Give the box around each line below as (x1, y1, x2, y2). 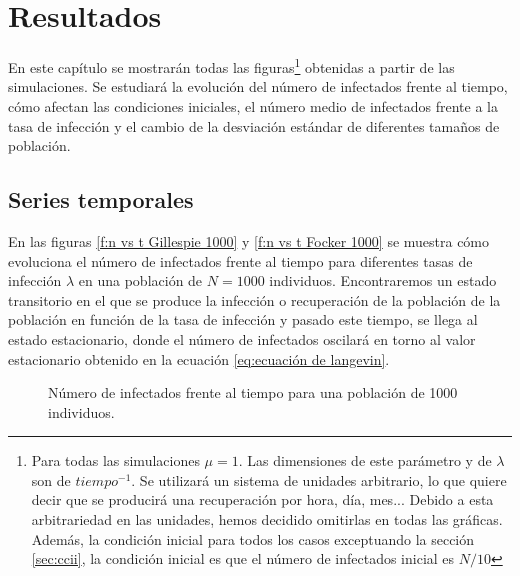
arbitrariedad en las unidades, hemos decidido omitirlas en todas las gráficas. (31, 509, 503, 530)
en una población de (78, 270, 203, 291)
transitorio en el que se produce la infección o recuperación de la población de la (8, 289, 501, 310)
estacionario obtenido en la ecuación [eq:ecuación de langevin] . (8, 348, 390, 369)
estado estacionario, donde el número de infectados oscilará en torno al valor (8, 328, 476, 349)
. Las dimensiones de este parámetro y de (238, 450, 492, 471)
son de (31, 469, 71, 490)
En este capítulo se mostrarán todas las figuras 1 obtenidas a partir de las (8, 54, 455, 77)
